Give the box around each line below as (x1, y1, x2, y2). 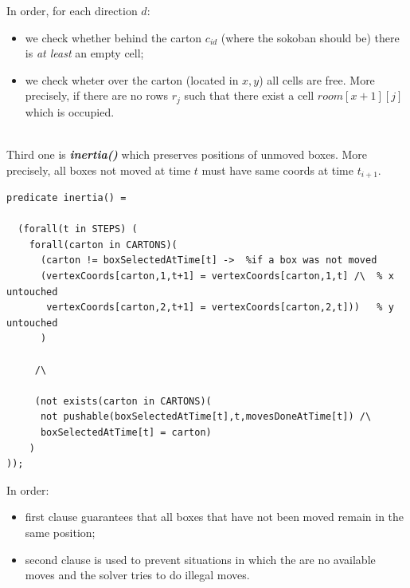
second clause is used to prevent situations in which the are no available (25, 551, 376, 567)
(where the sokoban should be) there (221, 29, 400, 45)
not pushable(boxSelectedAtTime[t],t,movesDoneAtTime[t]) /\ (40, 411, 372, 423)
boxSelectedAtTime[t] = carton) (40, 426, 212, 438)
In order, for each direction (6, 2, 138, 18)
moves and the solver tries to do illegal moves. (25, 566, 250, 583)
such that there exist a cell (184, 87, 314, 104)
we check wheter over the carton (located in (25, 71, 239, 88)
